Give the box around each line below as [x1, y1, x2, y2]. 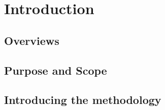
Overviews [4, 32, 59, 48]
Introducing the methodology [4, 92, 161, 107]
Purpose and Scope [4, 62, 107, 78]
